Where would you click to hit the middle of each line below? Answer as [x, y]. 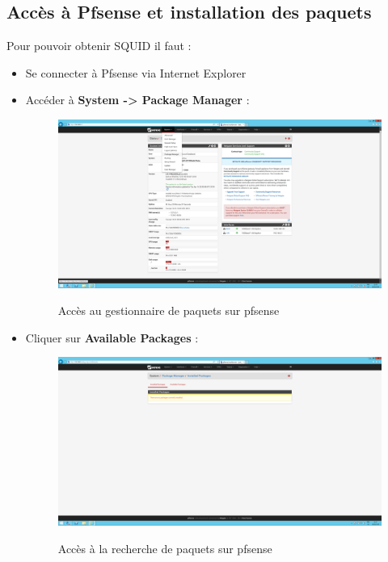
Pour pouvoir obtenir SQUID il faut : [99, 46]
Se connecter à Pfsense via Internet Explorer [136, 72]
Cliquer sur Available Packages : [112, 337]
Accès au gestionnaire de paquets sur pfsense [169, 310]
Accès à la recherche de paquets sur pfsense [165, 548]
